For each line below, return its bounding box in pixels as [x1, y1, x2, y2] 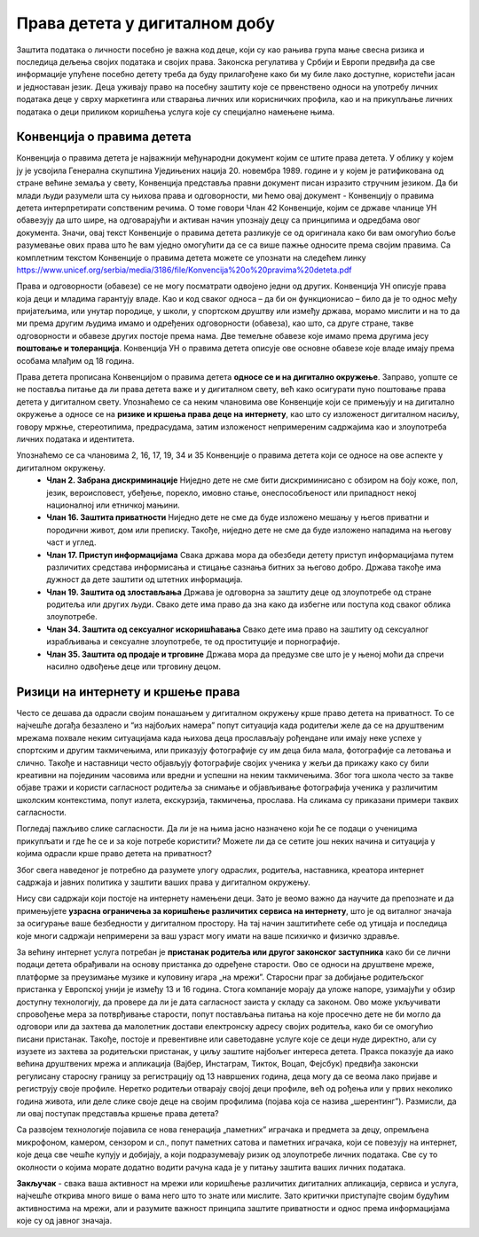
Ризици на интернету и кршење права [16, 684, 240, 699]
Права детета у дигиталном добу [16, 13, 275, 33]
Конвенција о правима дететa [16, 130, 192, 145]
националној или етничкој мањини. [46, 500, 181, 510]
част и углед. [46, 537, 97, 548]
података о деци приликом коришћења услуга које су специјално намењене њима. [16, 106, 335, 117]
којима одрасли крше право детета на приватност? [16, 848, 212, 859]
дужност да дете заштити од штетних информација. [46, 574, 243, 585]
